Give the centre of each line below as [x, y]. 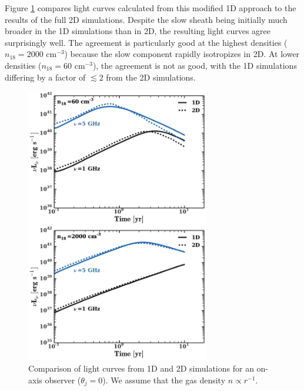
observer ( [63, 380]
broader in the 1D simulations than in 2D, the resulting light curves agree [138, 31]
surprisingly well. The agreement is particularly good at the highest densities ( [146, 42]
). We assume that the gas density [164, 380]
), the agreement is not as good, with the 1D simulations [195, 65]
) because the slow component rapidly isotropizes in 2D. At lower [182, 54]
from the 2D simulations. [151, 77]
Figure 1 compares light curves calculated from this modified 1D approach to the [151, 8]
